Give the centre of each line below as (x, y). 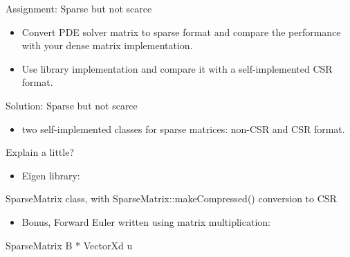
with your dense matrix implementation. (107, 45)
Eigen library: (51, 175)
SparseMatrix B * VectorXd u (69, 245)
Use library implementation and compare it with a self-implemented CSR (177, 68)
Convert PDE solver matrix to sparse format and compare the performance (181, 32)
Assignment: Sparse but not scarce (79, 8)
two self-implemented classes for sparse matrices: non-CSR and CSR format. (183, 128)
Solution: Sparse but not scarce (72, 105)
